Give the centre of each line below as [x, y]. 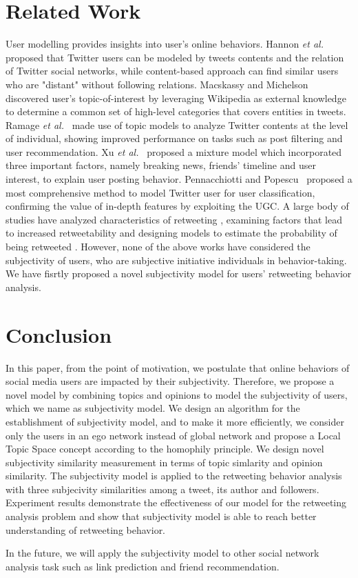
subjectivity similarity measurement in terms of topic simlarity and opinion [164, 462]
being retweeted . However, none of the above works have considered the [158, 247]
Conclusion [59, 334]
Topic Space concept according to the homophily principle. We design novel [165, 449]
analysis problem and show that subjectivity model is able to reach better [161, 516]
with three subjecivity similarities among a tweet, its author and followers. [162, 489]
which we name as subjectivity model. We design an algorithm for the [153, 408]
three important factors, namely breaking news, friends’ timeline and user [161, 165]
